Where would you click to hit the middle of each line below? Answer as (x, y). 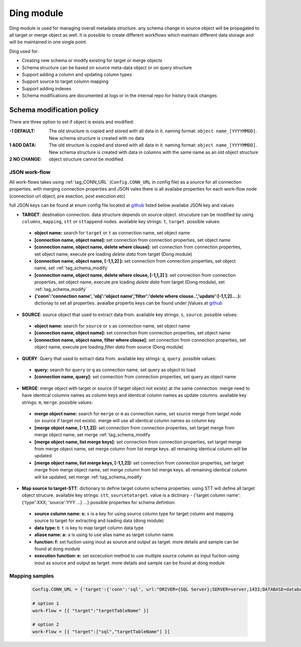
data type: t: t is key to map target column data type (89, 528)
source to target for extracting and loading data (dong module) (99, 521)
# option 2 (46, 625)
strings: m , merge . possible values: (57, 402)
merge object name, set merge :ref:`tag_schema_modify (92, 435)
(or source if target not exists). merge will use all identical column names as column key (125, 421)
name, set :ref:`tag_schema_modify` (71, 268)
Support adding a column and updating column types (77, 74)
